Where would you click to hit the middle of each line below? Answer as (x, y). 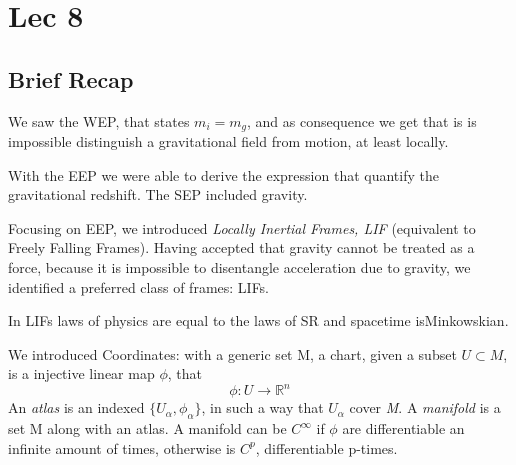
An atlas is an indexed (76, 407)
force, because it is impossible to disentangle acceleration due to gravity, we (239, 267)
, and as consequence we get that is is (362, 120)
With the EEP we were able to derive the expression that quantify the (223, 174)
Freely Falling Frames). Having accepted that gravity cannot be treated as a (241, 247)
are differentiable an (403, 428)
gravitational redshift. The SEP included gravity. (158, 194)
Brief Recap (71, 78)
